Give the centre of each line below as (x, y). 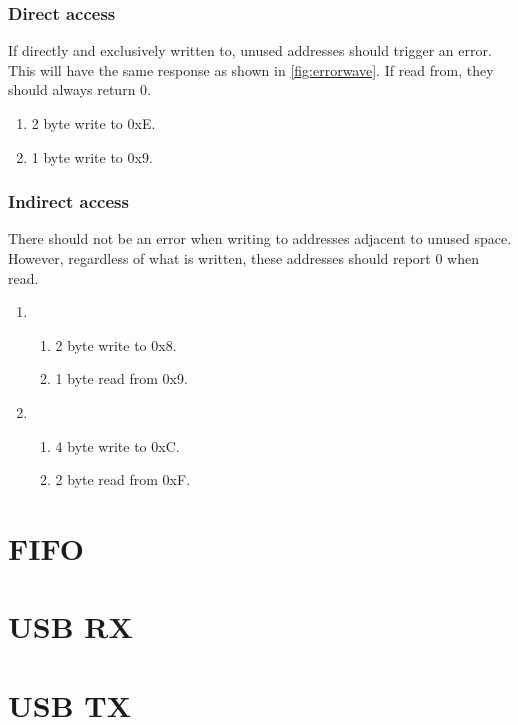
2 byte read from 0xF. (123, 479)
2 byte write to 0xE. (93, 123)
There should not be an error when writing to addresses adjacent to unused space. (260, 238)
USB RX (70, 626)
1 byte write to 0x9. (92, 156)
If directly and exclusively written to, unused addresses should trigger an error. (250, 50)
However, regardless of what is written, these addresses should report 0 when (244, 258)
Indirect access (68, 201)
